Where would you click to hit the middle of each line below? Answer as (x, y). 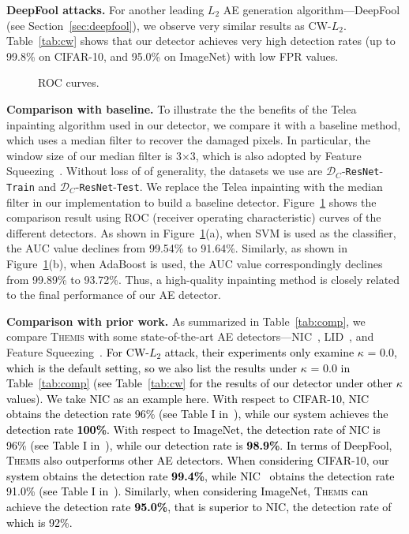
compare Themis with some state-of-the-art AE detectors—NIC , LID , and (190, 336)
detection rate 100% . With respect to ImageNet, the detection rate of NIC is (193, 429)
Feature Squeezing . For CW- (78, 352)
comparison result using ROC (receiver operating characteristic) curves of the (194, 217)
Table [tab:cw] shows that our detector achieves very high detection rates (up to (201, 41)
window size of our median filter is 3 (94, 155)
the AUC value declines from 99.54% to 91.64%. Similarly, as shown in (177, 248)
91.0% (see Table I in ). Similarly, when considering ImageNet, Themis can (188, 491)
